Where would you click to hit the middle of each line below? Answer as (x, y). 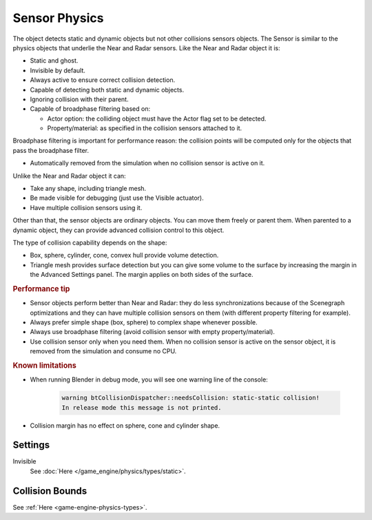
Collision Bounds (50, 491)
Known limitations (45, 365)
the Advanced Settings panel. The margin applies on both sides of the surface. (142, 275)
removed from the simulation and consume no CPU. (103, 351)
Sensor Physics (58, 18)
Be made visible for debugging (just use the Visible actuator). (117, 198)
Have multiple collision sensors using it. (86, 207)
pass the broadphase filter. (51, 150)
